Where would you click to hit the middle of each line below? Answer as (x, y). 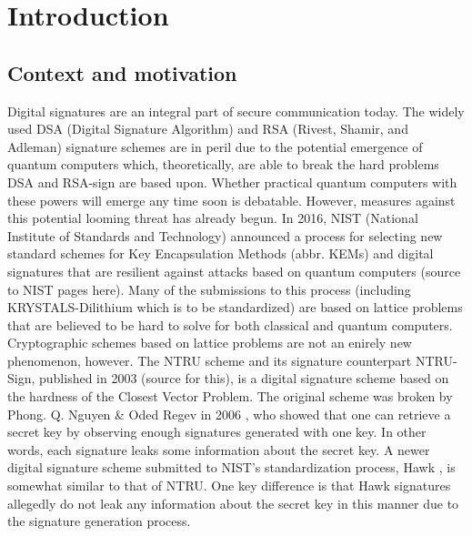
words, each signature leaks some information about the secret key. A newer (219, 449)
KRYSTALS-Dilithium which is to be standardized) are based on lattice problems (235, 307)
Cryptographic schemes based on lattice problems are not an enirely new (210, 343)
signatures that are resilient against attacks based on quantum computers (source (234, 271)
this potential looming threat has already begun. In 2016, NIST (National (213, 218)
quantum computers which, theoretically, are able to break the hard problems (223, 164)
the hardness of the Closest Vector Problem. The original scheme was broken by (230, 396)
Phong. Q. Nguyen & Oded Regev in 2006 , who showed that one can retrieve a (229, 414)
